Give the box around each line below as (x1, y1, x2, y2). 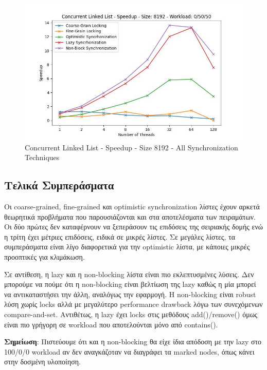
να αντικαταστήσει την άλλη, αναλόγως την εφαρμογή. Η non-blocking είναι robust (4, 288, 256, 299)
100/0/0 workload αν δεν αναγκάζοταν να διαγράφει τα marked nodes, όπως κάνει (4, 346, 255, 357)
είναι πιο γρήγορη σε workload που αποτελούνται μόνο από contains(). (4, 319, 218, 329)
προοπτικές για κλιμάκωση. (4, 251, 85, 262)
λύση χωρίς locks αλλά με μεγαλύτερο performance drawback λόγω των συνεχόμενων (4, 299, 263, 309)
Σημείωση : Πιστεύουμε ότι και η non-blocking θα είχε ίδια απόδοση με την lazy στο (4, 336, 262, 347)
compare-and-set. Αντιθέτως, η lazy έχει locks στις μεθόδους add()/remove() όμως (4, 308, 258, 319)
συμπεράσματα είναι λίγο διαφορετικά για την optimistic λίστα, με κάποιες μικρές (4, 241, 250, 252)
